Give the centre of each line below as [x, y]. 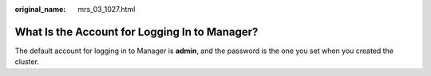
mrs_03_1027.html [107, 9]
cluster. [27, 62]
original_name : [40, 9]
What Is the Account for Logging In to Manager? [136, 32]
